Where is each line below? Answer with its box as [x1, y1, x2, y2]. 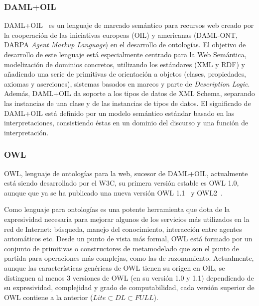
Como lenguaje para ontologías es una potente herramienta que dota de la [4, 204, 230, 214]
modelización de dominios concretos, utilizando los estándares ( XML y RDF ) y [4, 59, 245, 69]
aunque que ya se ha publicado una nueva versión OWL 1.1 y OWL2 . [4, 187, 223, 198]
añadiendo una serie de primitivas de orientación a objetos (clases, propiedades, [4, 69, 246, 79]
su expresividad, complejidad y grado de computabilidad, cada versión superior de [4, 282, 255, 293]
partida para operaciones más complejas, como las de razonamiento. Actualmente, [4, 253, 254, 263]
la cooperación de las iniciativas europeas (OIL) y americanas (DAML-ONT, [4, 29, 238, 40]
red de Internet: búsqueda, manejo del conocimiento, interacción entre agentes [4, 223, 242, 234]
